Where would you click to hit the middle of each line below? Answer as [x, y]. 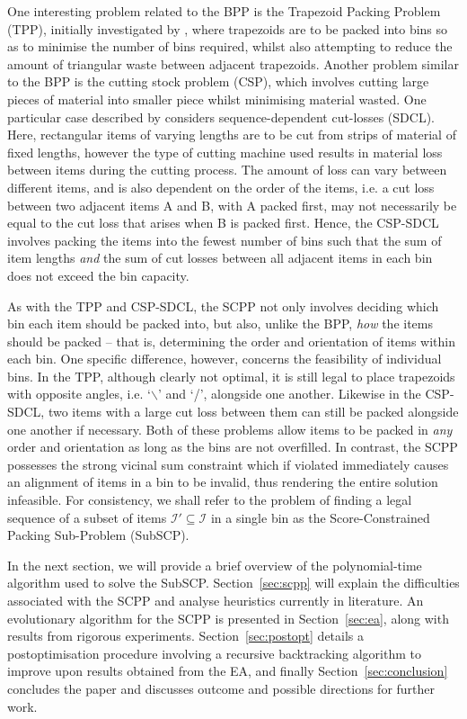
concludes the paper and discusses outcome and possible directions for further [221, 688]
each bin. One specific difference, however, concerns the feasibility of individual [225, 359]
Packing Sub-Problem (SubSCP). [98, 535]
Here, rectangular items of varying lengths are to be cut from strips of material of [232, 135]
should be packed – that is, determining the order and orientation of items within [231, 341]
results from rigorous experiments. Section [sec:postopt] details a [186, 636]
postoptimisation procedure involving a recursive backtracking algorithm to [214, 653]
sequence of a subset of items [87, 517]
